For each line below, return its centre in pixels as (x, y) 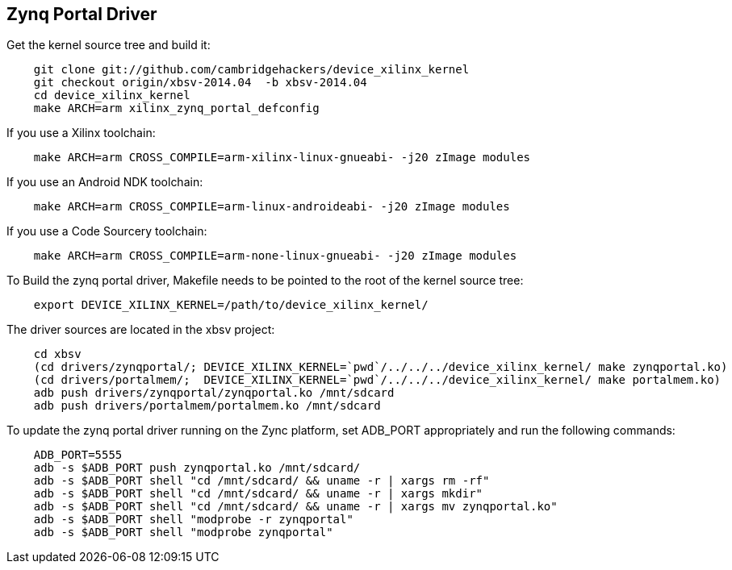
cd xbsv (57, 354)
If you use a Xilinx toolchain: (81, 133)
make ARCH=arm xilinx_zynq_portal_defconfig (176, 108)
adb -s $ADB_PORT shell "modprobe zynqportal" (183, 533)
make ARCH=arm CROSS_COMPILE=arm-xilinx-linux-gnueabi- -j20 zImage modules (282, 158)
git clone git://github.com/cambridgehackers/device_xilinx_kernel (251, 70)
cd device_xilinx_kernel (112, 96)
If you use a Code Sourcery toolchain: (107, 231)
